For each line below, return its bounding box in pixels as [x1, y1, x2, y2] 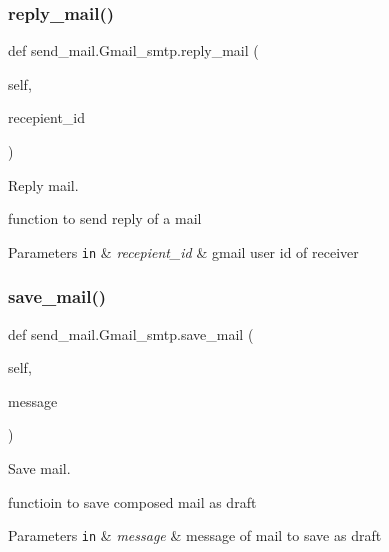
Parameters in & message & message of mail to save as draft [8, 525, 382, 546]
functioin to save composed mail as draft [8, 491, 257, 512]
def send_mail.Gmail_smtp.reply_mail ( [8, 40, 259, 61]
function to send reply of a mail [8, 208, 202, 229]
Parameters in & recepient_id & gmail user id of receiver [8, 241, 359, 262]
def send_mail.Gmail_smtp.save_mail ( [8, 323, 254, 344]
